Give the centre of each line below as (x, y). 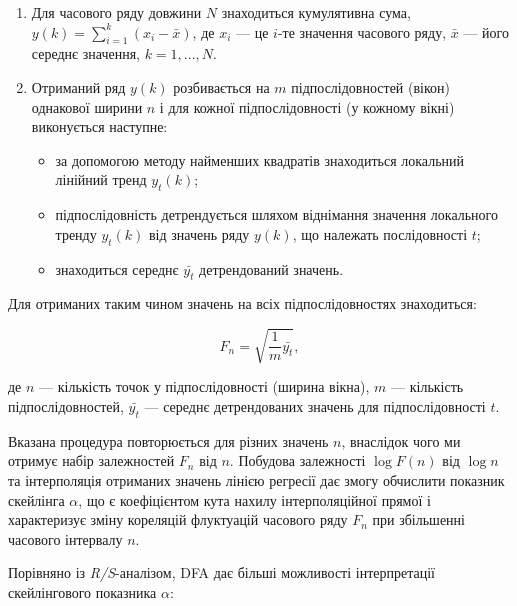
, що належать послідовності (380, 233)
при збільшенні (418, 519)
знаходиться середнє (117, 268)
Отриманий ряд (78, 86)
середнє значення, (85, 53)
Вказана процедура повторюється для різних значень (168, 440)
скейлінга (36, 499)
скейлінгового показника (82, 592)
